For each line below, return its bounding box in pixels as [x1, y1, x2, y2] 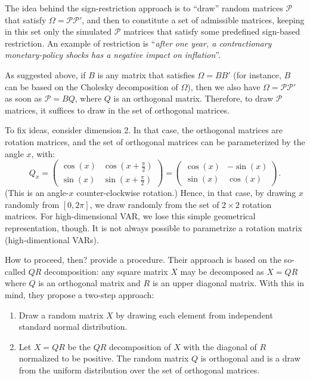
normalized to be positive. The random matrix [18, 352, 189, 364]
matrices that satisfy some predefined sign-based [123, 25, 300, 38]
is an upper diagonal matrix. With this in [152, 277, 305, 289]
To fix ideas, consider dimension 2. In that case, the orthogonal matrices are [5, 124, 283, 136]
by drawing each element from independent [116, 308, 273, 321]
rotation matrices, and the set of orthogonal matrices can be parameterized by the [5, 135, 305, 148]
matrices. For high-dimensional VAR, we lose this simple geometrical [5, 210, 256, 222]
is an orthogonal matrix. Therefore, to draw [113, 92, 274, 105]
